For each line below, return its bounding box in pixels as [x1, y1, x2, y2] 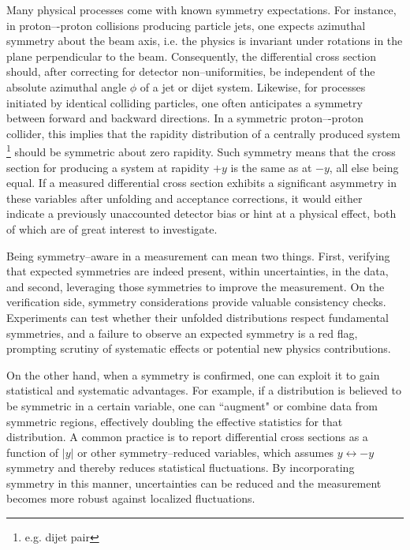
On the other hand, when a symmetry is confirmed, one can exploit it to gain [6, 366, 380, 383]
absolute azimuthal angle [6, 78, 127, 95]
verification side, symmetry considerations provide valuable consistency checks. [6, 294, 386, 310]
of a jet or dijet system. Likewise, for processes [140, 78, 366, 95]
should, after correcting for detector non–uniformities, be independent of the [6, 63, 375, 80]
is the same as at [230, 159, 312, 175]
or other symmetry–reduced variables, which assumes [77, 443, 334, 460]
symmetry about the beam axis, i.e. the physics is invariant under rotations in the [6, 32, 403, 49]
